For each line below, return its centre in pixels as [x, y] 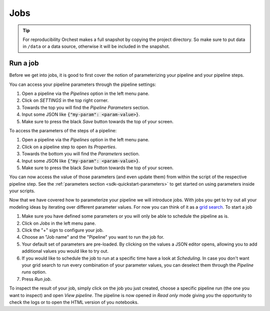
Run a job [24, 63]
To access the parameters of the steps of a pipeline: [63, 130]
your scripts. [22, 191]
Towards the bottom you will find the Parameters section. [81, 154]
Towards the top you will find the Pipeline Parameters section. [85, 107]
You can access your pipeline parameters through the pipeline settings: [83, 84]
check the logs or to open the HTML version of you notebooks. [74, 302]
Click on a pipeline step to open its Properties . [69, 147]
